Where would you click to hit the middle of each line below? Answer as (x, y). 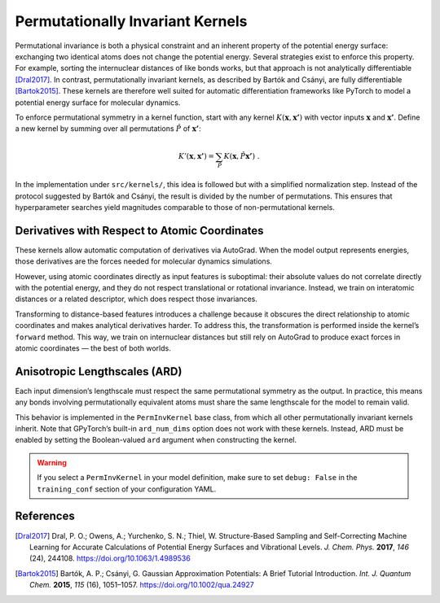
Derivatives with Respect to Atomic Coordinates (139, 231)
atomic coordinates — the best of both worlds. (93, 348)
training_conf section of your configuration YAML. (127, 489)
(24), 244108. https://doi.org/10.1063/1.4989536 (110, 558)
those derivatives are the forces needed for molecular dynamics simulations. (144, 261)
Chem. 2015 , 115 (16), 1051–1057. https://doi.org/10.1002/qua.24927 (142, 585)
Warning (52, 462)
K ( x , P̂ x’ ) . (242, 156)
